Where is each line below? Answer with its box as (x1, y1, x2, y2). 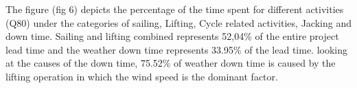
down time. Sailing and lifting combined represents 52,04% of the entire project (5, 29, 339, 43)
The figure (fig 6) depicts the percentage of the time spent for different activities (5, 2, 344, 16)
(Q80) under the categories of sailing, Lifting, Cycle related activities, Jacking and (5, 15, 352, 30)
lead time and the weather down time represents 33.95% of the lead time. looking (5, 42, 348, 56)
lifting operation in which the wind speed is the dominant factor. (5, 69, 278, 83)
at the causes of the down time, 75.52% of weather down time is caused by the (5, 56, 336, 70)
